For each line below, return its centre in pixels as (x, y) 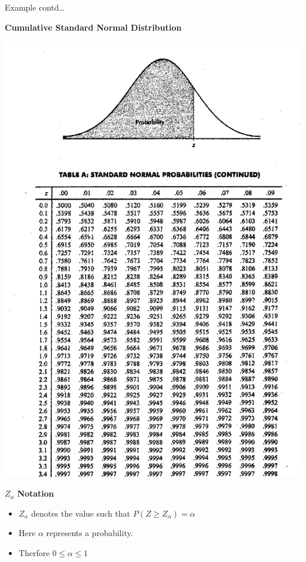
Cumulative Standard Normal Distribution (93, 27)
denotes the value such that (81, 513)
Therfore (34, 552)
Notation (36, 493)
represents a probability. (89, 533)
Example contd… (35, 7)
